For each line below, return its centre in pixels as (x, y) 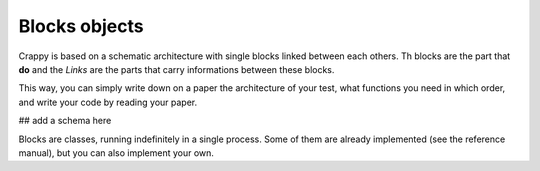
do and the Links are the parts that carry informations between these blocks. (176, 69)
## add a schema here (65, 121)
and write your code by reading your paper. (108, 102)
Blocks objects (81, 26)
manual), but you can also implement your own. (116, 152)
